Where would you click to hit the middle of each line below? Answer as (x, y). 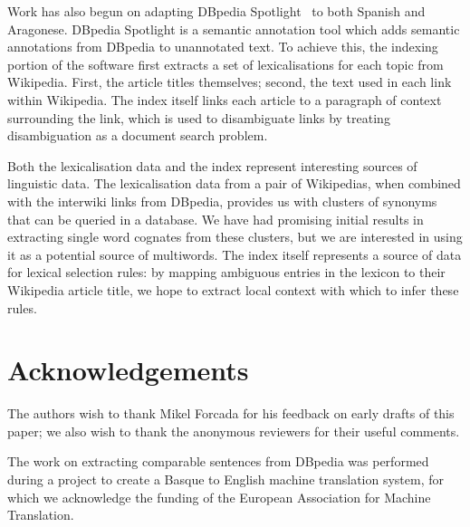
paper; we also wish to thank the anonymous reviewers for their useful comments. (234, 431)
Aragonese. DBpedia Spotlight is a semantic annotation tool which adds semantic (234, 29)
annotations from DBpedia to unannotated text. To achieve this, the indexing (223, 47)
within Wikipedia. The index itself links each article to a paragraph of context (225, 99)
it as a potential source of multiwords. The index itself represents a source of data (235, 254)
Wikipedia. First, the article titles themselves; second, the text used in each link (230, 82)
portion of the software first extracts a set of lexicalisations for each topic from (225, 64)
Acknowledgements (128, 370)
